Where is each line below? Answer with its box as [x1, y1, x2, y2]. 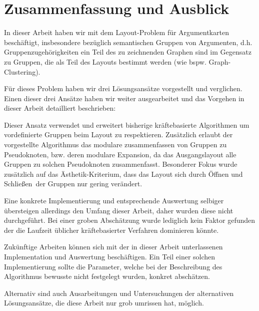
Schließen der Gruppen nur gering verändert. [4, 178, 142, 189]
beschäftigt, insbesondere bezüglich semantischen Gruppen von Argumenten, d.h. [4, 37, 252, 47]
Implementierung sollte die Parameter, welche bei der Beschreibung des [4, 261, 222, 271]
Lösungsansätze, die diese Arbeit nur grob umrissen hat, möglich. [4, 297, 204, 308]
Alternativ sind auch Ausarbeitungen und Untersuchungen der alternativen [4, 287, 234, 298]
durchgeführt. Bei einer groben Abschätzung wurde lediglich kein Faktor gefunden [4, 215, 255, 225]
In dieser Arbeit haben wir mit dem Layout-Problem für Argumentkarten [4, 27, 229, 38]
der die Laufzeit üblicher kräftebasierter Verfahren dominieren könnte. [4, 224, 219, 235]
